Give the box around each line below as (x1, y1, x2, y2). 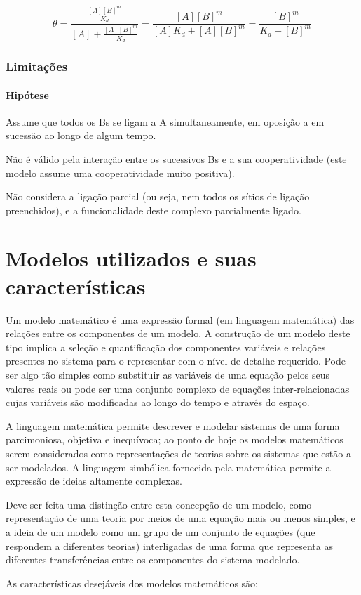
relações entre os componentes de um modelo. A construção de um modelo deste (6, 326, 350, 341)
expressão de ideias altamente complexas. (6, 473, 182, 488)
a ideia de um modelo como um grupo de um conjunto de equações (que (6, 524, 315, 539)
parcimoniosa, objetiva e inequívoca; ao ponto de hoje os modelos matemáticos (6, 432, 343, 447)
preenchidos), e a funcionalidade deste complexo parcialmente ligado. (6, 202, 301, 217)
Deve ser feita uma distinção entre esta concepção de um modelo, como (6, 497, 312, 511)
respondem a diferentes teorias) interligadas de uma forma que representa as (6, 538, 333, 553)
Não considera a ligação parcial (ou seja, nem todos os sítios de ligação (6, 189, 310, 204)
